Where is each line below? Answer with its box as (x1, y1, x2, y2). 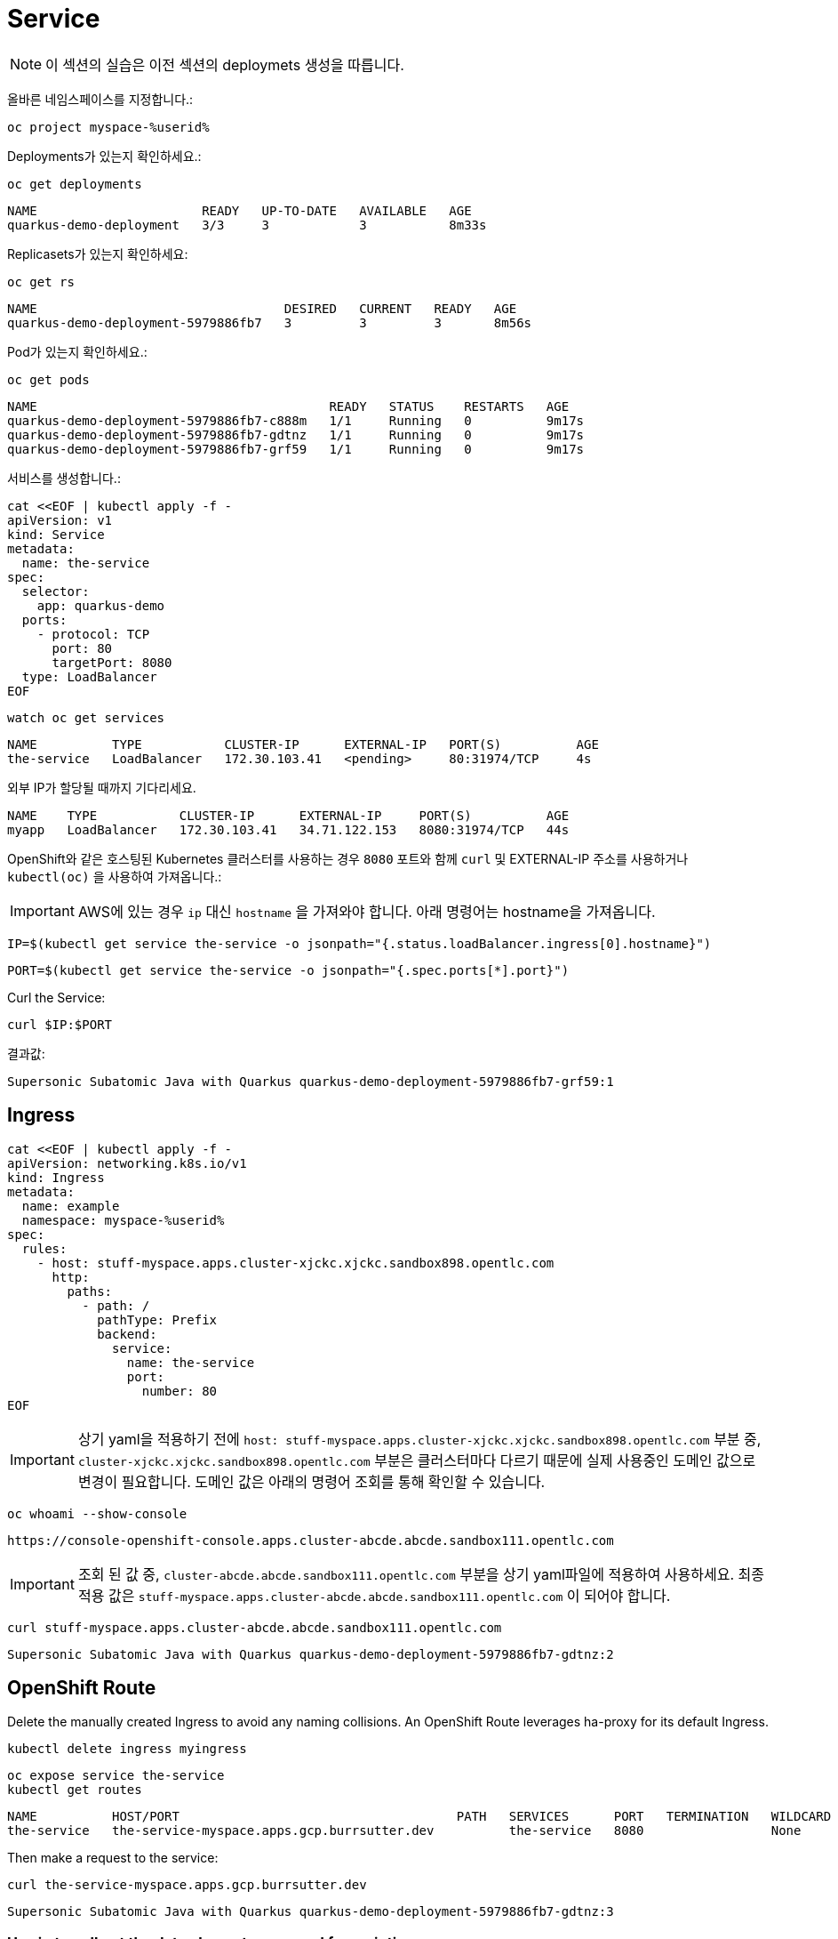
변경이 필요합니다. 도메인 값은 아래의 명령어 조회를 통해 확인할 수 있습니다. (77, 1472, 546, 1491)
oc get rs (7, 274, 75, 289)
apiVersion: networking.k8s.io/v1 (7, 1155, 247, 1171)
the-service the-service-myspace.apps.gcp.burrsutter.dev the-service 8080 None (7, 1823, 802, 1838)
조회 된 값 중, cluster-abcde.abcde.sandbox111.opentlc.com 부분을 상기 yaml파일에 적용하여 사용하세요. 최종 (77, 1565, 765, 1583)
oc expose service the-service (7, 1768, 225, 1783)
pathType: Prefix (97, 1312, 218, 1327)
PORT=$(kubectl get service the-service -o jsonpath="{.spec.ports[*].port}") (7, 962, 570, 978)
